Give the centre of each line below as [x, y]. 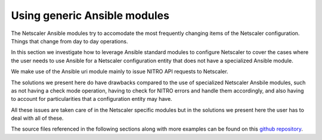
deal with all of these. [37, 118]
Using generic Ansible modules [90, 15]
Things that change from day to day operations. [69, 41]
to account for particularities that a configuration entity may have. [92, 99]
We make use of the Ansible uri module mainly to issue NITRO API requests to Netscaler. [120, 72]
